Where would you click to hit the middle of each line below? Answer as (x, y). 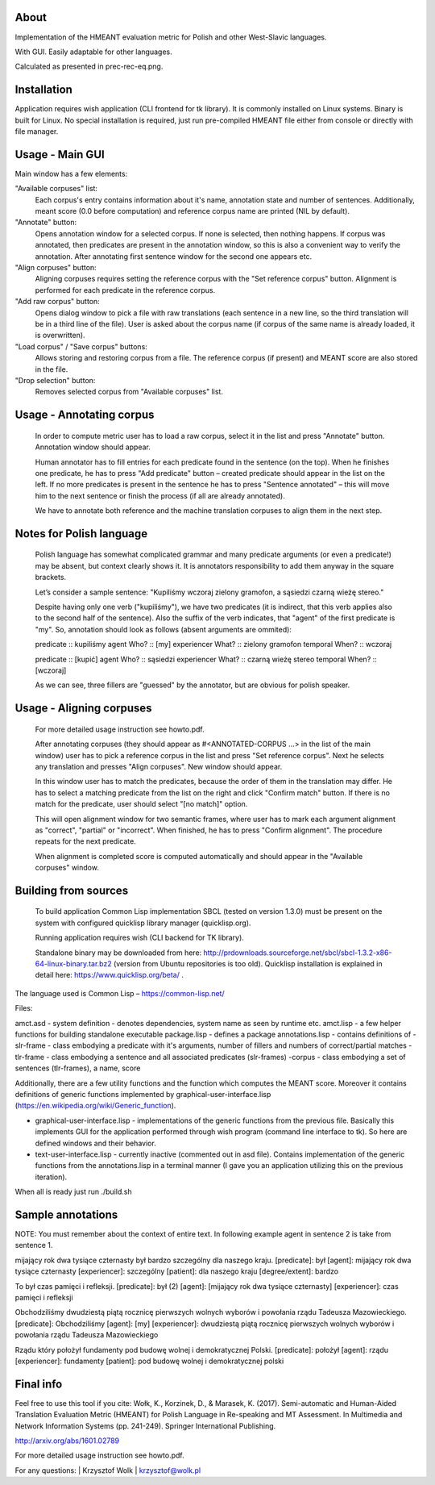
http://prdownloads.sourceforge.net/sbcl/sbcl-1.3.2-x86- (298, 953)
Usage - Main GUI (60, 154)
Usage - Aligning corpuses (83, 709)
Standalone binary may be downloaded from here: (118, 953)
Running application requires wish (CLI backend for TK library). (140, 938)
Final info (39, 1384)
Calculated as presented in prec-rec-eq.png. (89, 67)
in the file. (52, 369)
